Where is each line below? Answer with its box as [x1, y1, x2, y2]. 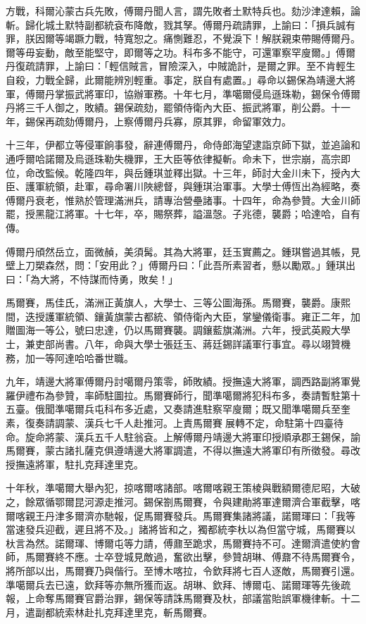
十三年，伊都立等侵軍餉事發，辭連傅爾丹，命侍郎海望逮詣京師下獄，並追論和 [6, 137, 360, 152]
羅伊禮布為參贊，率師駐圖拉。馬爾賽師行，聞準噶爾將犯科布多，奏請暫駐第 [6, 387, 351, 402]
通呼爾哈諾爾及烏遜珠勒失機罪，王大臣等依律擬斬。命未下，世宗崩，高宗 [6, 151, 341, 166]
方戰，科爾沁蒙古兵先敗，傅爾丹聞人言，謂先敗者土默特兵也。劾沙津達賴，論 [6, 4, 360, 18]
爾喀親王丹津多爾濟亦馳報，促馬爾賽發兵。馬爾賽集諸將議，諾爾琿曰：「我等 [6, 508, 355, 523]
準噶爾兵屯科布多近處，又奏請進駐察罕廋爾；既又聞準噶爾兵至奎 [54, 401, 351, 416]
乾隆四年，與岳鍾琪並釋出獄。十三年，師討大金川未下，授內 [74, 165, 351, 180]
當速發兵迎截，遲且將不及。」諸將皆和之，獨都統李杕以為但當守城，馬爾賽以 [6, 522, 355, 537]
